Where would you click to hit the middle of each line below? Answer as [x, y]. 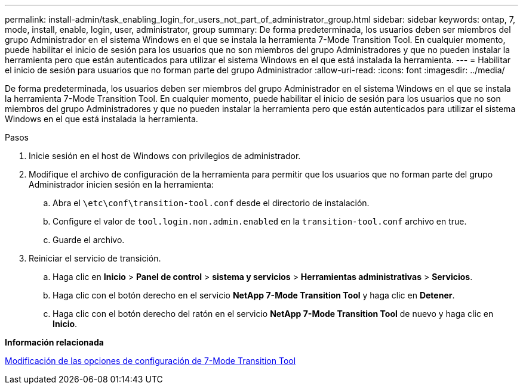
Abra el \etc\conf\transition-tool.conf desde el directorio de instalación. [211, 203]
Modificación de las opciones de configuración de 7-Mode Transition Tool [150, 361]
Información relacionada [54, 342]
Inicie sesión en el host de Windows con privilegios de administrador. [165, 156]
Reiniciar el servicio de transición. [95, 258]
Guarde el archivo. [89, 240]
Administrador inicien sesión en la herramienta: [121, 184]
